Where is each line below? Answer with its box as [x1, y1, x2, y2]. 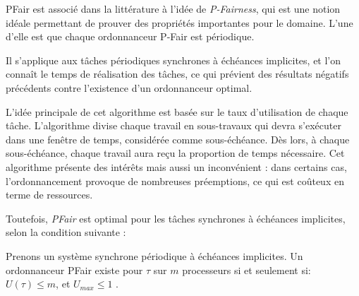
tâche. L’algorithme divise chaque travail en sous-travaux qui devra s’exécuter [6, 118, 341, 133]
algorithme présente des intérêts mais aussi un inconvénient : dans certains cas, [6, 159, 347, 174]
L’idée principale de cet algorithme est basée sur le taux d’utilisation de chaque [6, 104, 348, 119]
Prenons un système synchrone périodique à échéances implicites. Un [6, 248, 303, 263]
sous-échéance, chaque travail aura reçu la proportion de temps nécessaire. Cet [6, 146, 345, 160]
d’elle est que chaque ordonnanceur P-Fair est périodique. [6, 29, 255, 44]
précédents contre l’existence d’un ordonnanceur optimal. [6, 80, 252, 95]
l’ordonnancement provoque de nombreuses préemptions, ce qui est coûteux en [6, 173, 344, 188]
